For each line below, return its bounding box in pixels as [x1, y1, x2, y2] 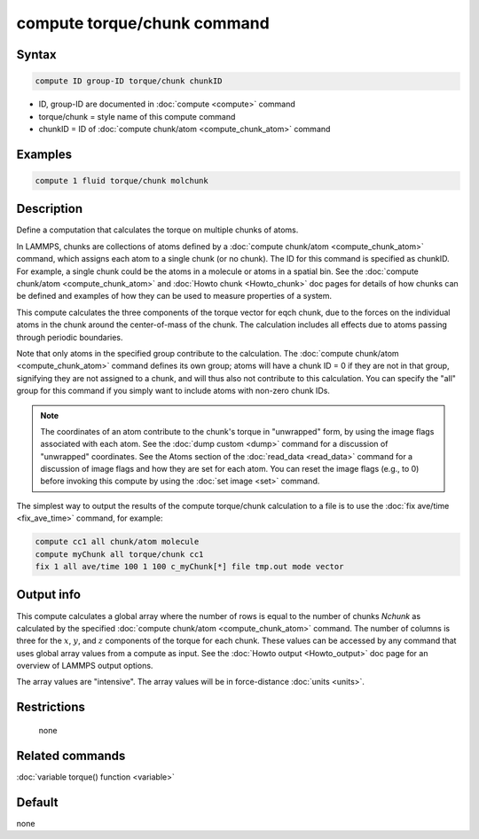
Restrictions [16, 700, 86, 715]
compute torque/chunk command [16, 13, 270, 33]
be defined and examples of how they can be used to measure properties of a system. [16, 291, 333, 302]
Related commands [16, 748, 126, 763]
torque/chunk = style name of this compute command [38, 111, 236, 122]
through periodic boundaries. [16, 332, 123, 342]
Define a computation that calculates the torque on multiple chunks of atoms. [16, 224, 299, 235]
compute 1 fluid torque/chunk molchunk [35, 176, 208, 185]
